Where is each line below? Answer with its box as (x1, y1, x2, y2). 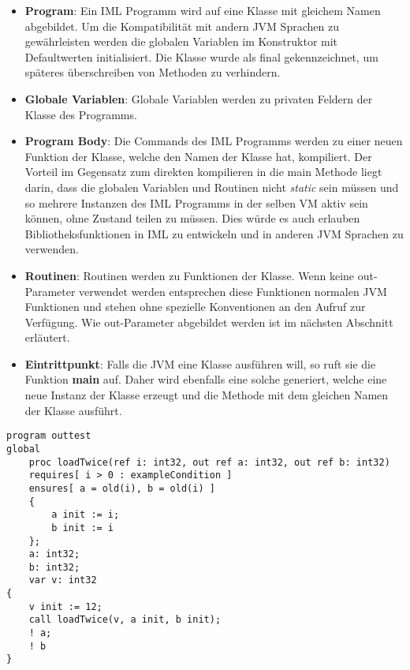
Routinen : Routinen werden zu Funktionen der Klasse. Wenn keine (24, 267, 355, 283)
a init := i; (51, 509, 120, 521)
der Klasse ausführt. (24, 402, 122, 418)
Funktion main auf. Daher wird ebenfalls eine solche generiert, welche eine (24, 371, 387, 387)
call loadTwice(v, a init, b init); (28, 614, 222, 626)
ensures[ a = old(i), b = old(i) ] (28, 482, 215, 494)
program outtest (6, 430, 91, 442)
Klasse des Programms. (24, 106, 137, 122)
